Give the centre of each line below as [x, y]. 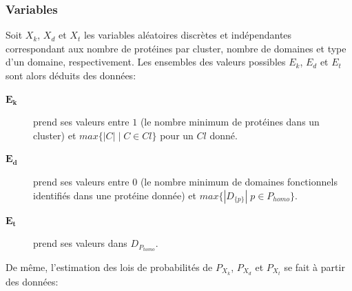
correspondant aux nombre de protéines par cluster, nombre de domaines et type [176, 48]
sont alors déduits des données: [71, 75]
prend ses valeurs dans [80, 243]
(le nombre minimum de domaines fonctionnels [239, 181]
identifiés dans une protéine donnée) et [115, 195]
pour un [177, 135]
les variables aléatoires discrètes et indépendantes [188, 35]
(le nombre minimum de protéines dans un [230, 122]
